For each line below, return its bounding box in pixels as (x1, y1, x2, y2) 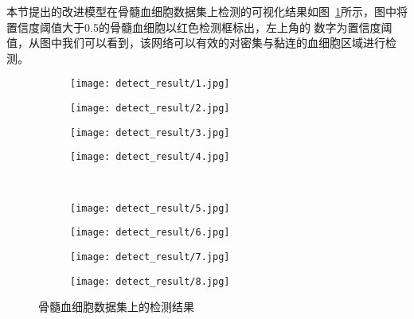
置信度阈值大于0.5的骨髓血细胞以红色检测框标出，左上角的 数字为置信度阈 (6, 18, 393, 35)
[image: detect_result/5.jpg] (70, 202, 230, 214)
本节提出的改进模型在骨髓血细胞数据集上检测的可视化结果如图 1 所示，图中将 (6, 3, 408, 19)
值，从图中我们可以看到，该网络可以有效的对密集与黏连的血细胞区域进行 (6, 34, 385, 51)
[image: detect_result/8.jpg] (70, 275, 230, 287)
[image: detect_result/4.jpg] (70, 151, 230, 163)
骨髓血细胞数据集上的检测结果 (38, 298, 194, 315)
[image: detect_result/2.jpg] (70, 103, 230, 115)
